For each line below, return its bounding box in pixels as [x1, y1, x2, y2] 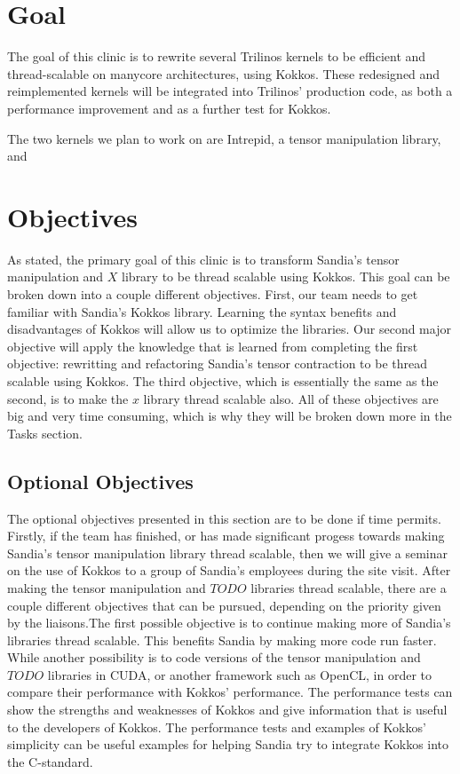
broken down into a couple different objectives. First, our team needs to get [7, 285, 418, 303]
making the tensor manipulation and [7, 578, 206, 596]
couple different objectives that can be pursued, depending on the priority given [7, 596, 441, 614]
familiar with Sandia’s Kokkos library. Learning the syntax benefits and [7, 302, 397, 320]
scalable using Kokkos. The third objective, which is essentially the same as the [7, 371, 439, 390]
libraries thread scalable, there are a [250, 578, 447, 596]
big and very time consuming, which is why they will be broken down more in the [7, 407, 452, 425]
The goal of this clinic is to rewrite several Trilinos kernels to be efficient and [7, 47, 426, 66]
